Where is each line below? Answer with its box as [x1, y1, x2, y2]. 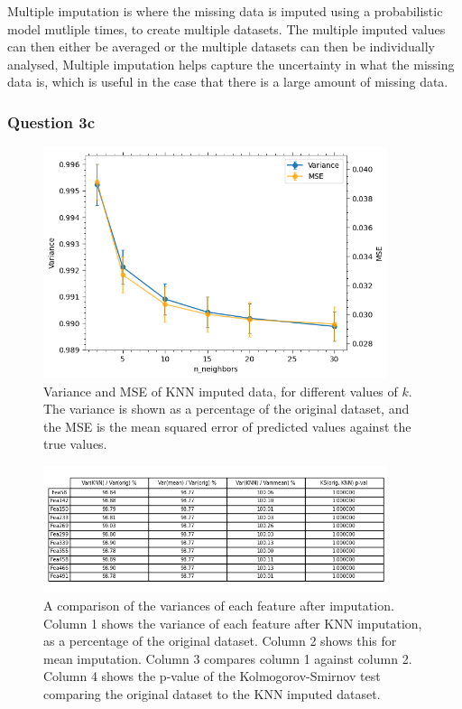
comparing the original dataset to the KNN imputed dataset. [43, 684, 381, 703]
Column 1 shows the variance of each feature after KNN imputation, [43, 613, 422, 632]
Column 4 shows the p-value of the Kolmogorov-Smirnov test [43, 667, 381, 686]
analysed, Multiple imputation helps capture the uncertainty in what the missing [7, 54, 455, 73]
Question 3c [7, 110, 96, 133]
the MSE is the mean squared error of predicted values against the [43, 416, 411, 435]
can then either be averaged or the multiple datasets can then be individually [7, 37, 435, 56]
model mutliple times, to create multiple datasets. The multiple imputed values [7, 19, 446, 38]
